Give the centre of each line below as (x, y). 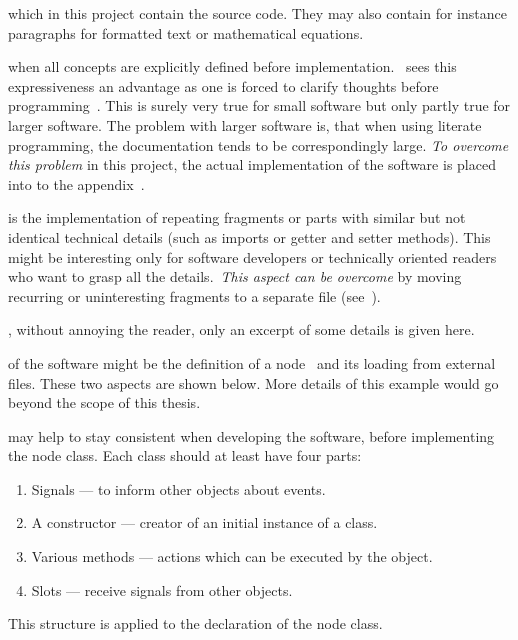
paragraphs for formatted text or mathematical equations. (186, 32)
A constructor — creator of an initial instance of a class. (204, 522)
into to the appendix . (76, 183)
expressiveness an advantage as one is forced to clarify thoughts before (223, 85)
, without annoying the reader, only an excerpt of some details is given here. (241, 329)
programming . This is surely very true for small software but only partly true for (259, 105)
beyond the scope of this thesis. (104, 402)
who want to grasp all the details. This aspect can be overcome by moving (235, 276)
